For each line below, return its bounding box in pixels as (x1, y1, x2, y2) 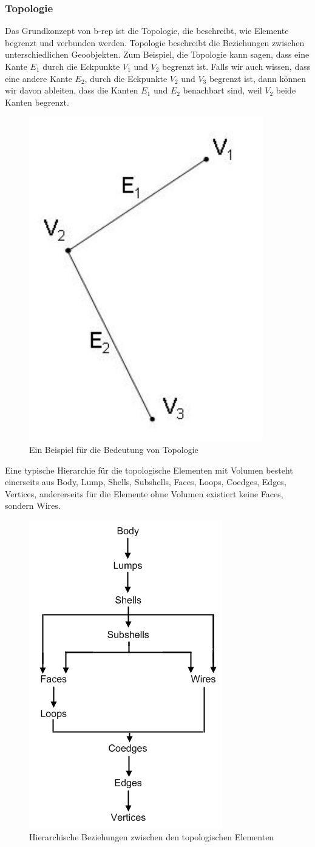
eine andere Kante (5, 72, 72, 84)
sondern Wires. (5, 499, 61, 512)
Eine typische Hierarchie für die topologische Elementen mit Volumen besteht (5, 463, 293, 476)
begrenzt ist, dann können (209, 72, 307, 84)
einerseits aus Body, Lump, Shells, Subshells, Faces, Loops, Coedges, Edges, (5, 475, 286, 488)
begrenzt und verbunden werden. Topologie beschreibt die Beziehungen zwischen (5, 36, 305, 49)
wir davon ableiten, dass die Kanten (5, 84, 138, 97)
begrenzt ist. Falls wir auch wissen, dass (162, 60, 311, 72)
